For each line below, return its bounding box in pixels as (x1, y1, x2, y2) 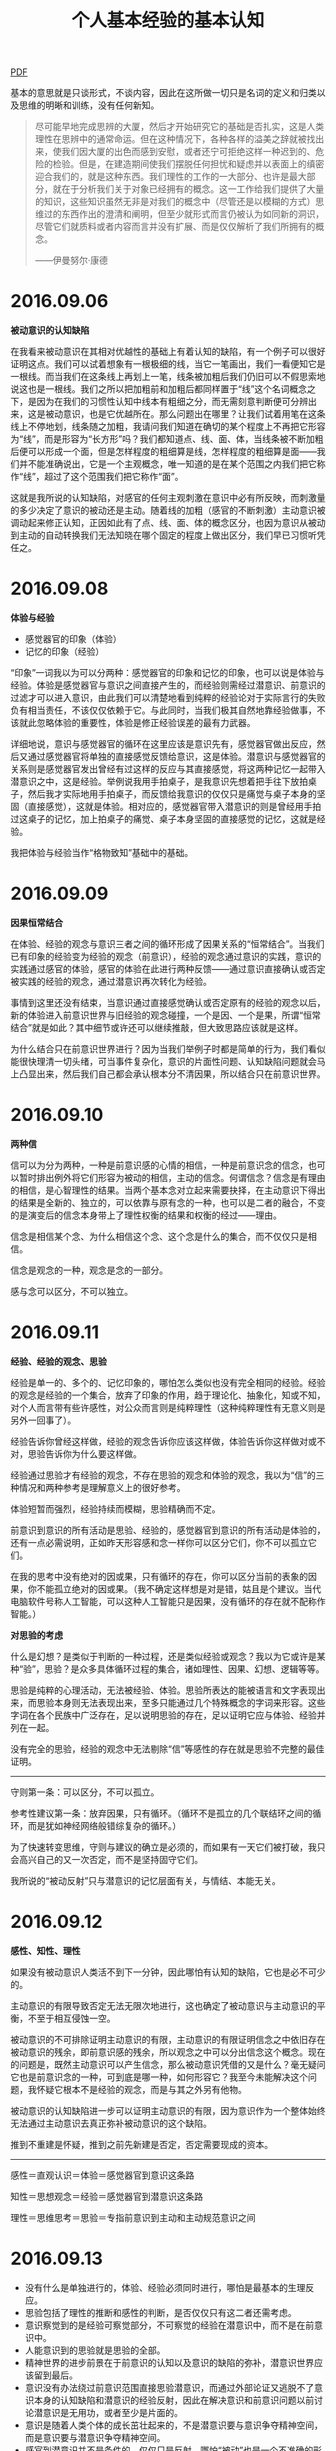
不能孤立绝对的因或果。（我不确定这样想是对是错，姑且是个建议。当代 (36, 1582, 322, 1595)
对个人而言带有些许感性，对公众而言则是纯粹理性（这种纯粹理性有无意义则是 (10, 1401, 326, 1413)
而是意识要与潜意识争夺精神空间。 (24, 2431, 166, 2443)
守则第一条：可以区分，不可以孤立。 (10, 1786, 160, 1798)
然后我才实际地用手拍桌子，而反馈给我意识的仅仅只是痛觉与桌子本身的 (27, 788, 317, 800)
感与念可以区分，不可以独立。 (10, 1285, 133, 1297)
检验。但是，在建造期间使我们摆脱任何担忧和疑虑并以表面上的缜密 (52, 158, 325, 170)
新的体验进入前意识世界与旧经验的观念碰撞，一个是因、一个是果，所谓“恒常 (10, 1009, 322, 1021)
